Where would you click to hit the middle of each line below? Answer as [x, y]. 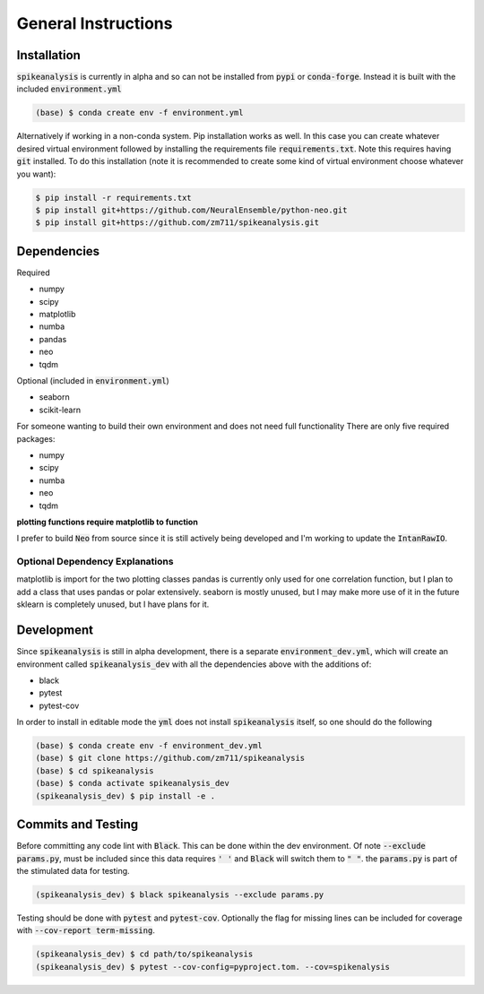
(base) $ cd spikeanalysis [95, 770]
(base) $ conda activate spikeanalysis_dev [133, 783]
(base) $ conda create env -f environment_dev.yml [149, 746]
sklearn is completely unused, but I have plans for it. [113, 604]
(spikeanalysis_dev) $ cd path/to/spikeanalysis [144, 954]
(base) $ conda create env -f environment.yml [139, 113]
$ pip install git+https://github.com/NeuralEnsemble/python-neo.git [191, 210]
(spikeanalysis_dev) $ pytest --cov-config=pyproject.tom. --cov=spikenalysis [212, 967]
